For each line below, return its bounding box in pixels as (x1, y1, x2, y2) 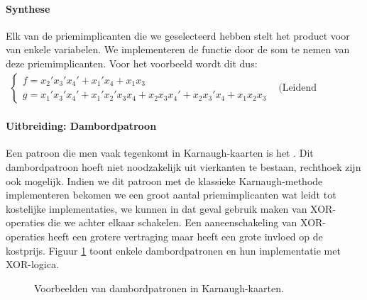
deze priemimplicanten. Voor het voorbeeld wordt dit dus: (6, 55, 258, 70)
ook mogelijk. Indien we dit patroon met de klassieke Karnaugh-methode (6, 173, 323, 188)
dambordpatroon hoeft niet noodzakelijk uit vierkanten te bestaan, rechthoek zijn (6, 160, 361, 174)
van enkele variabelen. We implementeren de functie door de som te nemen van (6, 42, 350, 57)
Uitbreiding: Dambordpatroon (6, 118, 157, 133)
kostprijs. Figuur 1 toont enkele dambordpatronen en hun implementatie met (6, 243, 341, 257)
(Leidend (278, 82, 317, 93)
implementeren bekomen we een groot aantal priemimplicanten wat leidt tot (6, 187, 336, 202)
